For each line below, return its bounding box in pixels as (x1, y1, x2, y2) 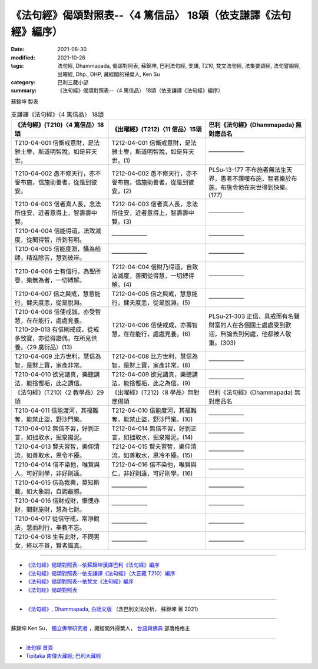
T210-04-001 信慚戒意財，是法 (14, 139, 100, 147)
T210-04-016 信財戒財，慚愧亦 (14, 496, 100, 505)
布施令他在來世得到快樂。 (220, 183, 291, 191)
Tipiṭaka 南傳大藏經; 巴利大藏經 (25, 653, 101, 660)
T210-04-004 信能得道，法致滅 (14, 227, 101, 235)
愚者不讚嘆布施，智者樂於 (220, 174, 291, 183)
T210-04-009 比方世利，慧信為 (14, 352, 101, 360)
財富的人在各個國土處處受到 (208, 321, 286, 329)
